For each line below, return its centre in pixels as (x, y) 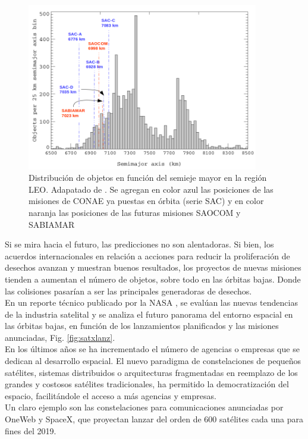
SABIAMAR (52, 224)
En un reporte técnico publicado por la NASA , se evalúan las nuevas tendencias (151, 302)
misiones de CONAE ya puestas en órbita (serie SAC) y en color (146, 201)
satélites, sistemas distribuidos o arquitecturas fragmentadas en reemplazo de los (151, 372)
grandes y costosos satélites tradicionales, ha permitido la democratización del (147, 384)
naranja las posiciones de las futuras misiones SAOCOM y (135, 212)
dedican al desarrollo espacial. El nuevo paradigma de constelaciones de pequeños (153, 361)
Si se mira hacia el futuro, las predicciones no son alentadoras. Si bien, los (139, 244)
